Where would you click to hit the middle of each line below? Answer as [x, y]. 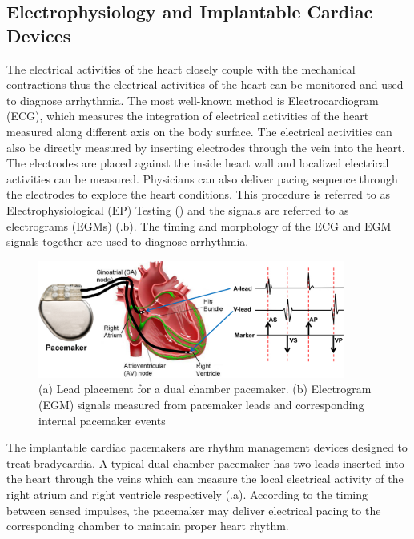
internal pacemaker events [102, 420]
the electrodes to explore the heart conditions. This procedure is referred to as [199, 194]
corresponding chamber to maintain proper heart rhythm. [148, 526]
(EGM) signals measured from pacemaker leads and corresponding [201, 404]
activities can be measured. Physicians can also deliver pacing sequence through [202, 178]
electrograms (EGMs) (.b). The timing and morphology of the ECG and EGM [199, 225]
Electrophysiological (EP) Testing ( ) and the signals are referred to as [178, 209]
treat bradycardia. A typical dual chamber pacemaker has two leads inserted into [205, 463]
